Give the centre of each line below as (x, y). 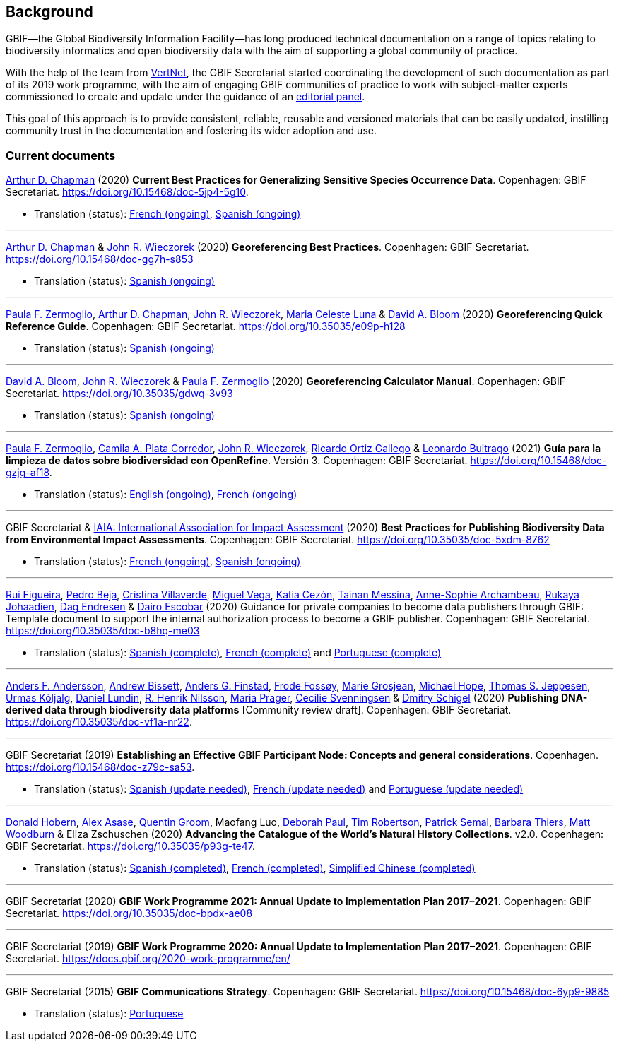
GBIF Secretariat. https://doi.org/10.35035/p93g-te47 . (131, 846)
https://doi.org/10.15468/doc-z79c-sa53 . (100, 767)
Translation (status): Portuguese (109, 1014)
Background (49, 12)
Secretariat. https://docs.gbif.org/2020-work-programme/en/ (148, 959)
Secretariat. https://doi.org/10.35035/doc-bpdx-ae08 (129, 913)
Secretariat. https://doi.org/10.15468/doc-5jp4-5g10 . (127, 192)
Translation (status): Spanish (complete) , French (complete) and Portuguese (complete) (238, 653)
